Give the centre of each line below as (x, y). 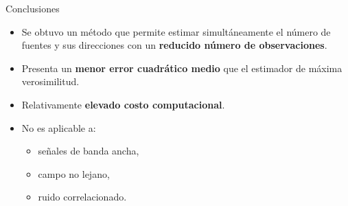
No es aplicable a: (59, 127)
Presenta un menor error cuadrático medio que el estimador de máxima (182, 68)
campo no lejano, (74, 173)
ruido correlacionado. (82, 197)
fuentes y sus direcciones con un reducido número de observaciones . (174, 45)
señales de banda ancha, (89, 151)
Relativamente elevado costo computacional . (123, 104)
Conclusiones (33, 8)
